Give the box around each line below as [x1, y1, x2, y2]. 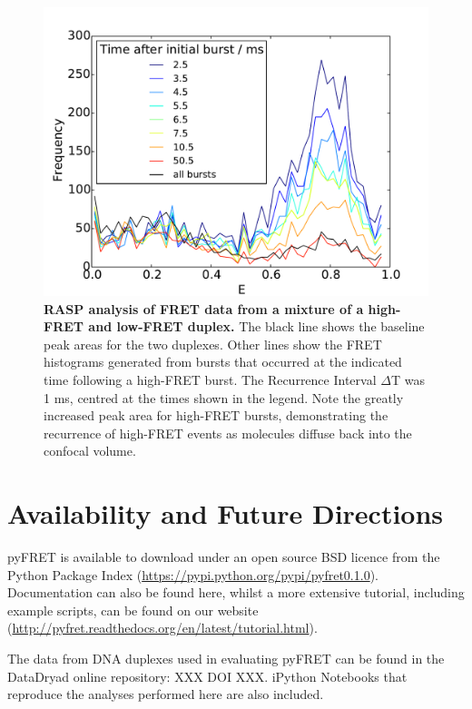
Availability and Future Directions [7, 495, 444, 532]
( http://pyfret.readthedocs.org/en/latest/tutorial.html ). [7, 618, 318, 637]
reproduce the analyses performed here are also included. [7, 684, 324, 704]
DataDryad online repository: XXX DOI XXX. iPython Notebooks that [7, 666, 408, 685]
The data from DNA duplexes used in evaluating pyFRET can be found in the [7, 649, 445, 668]
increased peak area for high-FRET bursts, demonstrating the [44, 406, 388, 425]
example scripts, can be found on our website [7, 600, 259, 619]
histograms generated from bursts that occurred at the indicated [44, 352, 402, 371]
